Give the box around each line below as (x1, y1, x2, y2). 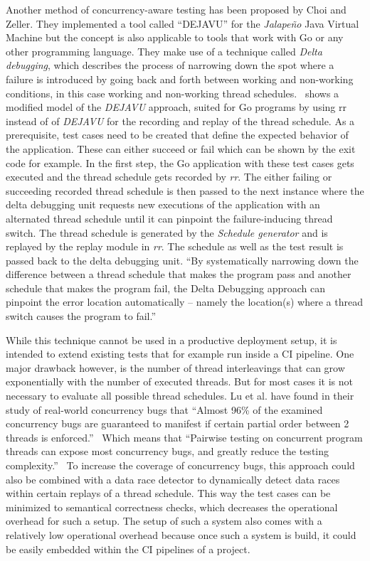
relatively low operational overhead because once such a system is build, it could (6, 527, 356, 542)
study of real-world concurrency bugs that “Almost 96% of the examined (6, 402, 323, 417)
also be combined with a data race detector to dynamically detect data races (6, 471, 340, 486)
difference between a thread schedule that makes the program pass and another (6, 267, 351, 282)
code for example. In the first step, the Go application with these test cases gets (6, 155, 354, 170)
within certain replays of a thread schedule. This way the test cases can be (6, 486, 331, 501)
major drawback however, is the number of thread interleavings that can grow (6, 360, 345, 375)
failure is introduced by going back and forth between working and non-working (6, 71, 354, 86)
